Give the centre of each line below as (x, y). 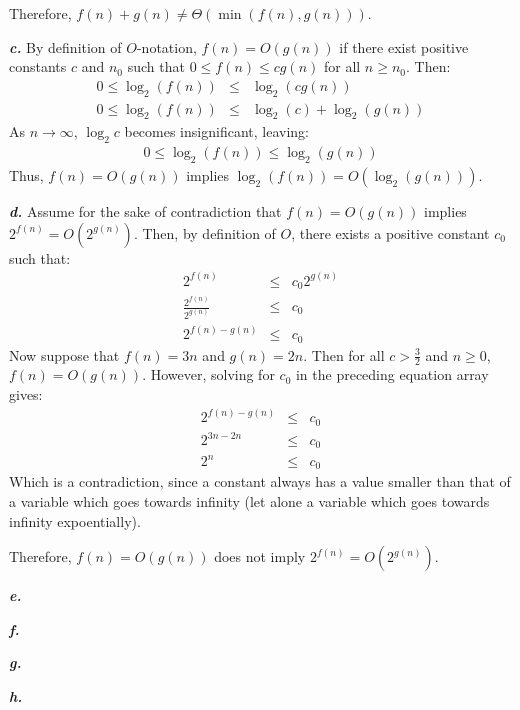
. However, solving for (208, 374)
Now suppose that (64, 354)
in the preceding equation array (392, 374)
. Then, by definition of (204, 232)
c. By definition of (65, 46)
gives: (26, 394)
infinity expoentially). (75, 520)
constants (38, 66)
